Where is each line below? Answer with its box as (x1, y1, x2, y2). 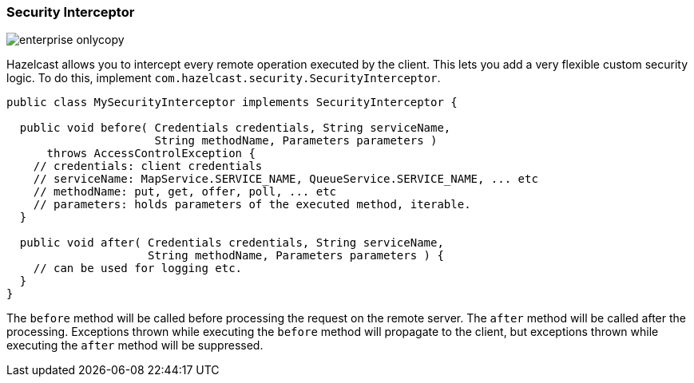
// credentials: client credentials (33, 160, 263, 173)
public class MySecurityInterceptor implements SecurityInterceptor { (6, 96, 458, 109)
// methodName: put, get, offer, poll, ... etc (33, 185, 337, 199)
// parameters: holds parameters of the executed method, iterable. (33, 198, 471, 211)
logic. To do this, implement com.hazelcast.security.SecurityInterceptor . (6, 71, 441, 85)
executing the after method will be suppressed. (6, 338, 264, 353)
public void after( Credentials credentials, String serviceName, (19, 236, 444, 250)
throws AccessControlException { (46, 147, 256, 160)
